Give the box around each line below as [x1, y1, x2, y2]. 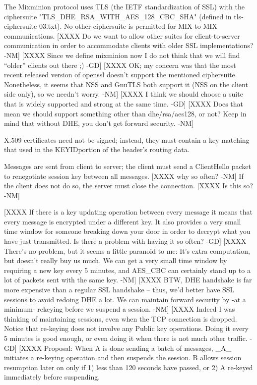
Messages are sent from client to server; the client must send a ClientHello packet [4, 161, 251, 171]
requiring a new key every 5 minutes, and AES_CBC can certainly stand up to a [4, 265, 251, 275]
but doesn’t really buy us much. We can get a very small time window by [4, 255, 227, 266]
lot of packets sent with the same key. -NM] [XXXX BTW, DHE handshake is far [4, 275, 252, 285]
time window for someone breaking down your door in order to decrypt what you [4, 226, 251, 236]
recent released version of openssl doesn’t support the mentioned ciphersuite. [4, 69, 237, 80]
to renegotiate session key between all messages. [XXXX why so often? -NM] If [4, 170, 244, 181]
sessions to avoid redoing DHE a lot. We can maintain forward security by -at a [4, 294, 246, 304]
